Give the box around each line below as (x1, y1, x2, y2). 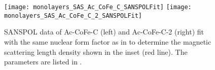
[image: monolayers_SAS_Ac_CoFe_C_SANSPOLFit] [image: (4, 4, 192, 11)
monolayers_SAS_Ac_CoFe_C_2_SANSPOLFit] (4, 12, 142, 19)
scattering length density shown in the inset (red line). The (4, 46, 188, 57)
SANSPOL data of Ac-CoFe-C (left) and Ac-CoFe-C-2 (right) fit (4, 26, 204, 37)
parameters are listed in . (4, 56, 82, 67)
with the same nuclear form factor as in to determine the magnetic (4, 36, 211, 47)
